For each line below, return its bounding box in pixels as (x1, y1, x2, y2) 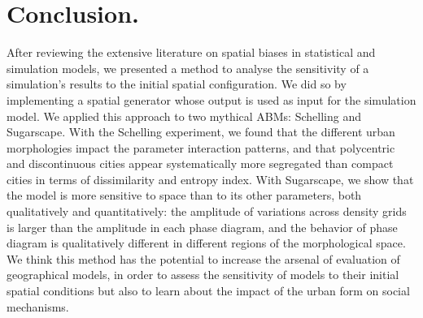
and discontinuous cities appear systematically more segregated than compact (7, 155, 394, 172)
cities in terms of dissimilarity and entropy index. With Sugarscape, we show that (7, 170, 414, 187)
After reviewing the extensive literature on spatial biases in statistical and (7, 44, 376, 61)
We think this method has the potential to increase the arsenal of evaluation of (7, 250, 400, 267)
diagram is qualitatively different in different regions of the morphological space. (7, 234, 406, 251)
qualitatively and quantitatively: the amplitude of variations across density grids (7, 203, 407, 220)
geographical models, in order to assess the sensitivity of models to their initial (7, 266, 399, 283)
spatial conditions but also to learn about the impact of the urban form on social (7, 282, 410, 299)
